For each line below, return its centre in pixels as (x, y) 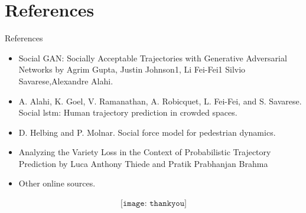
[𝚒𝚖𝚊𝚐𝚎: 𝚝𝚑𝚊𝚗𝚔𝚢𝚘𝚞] (154, 204)
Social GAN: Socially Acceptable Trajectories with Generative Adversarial (153, 58)
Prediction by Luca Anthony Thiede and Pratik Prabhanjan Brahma (143, 163)
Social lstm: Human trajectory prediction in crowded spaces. (128, 112)
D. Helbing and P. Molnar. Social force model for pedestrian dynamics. (147, 132)
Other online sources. (57, 183)
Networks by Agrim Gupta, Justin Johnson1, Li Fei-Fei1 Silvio (132, 69)
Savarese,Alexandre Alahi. (66, 81)
